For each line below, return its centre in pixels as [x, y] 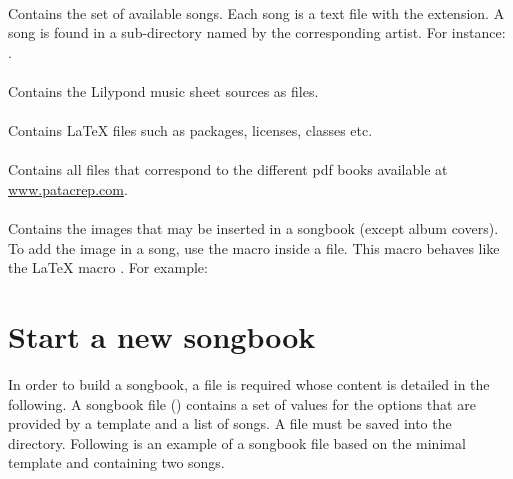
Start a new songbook [162, 336]
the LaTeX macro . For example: [108, 267]
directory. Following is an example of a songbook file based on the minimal [237, 442]
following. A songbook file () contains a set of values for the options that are [242, 403]
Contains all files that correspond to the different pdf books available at [228, 169]
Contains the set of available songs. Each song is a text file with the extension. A [256, 12]
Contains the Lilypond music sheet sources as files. [163, 90]
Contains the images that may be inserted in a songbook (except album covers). [253, 228]
